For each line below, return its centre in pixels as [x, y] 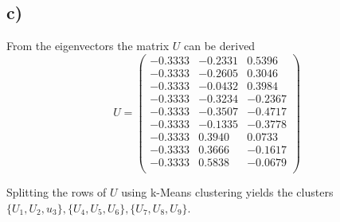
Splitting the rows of [57, 192]
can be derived [220, 46]
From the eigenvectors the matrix [88, 46]
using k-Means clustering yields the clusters [227, 192]
